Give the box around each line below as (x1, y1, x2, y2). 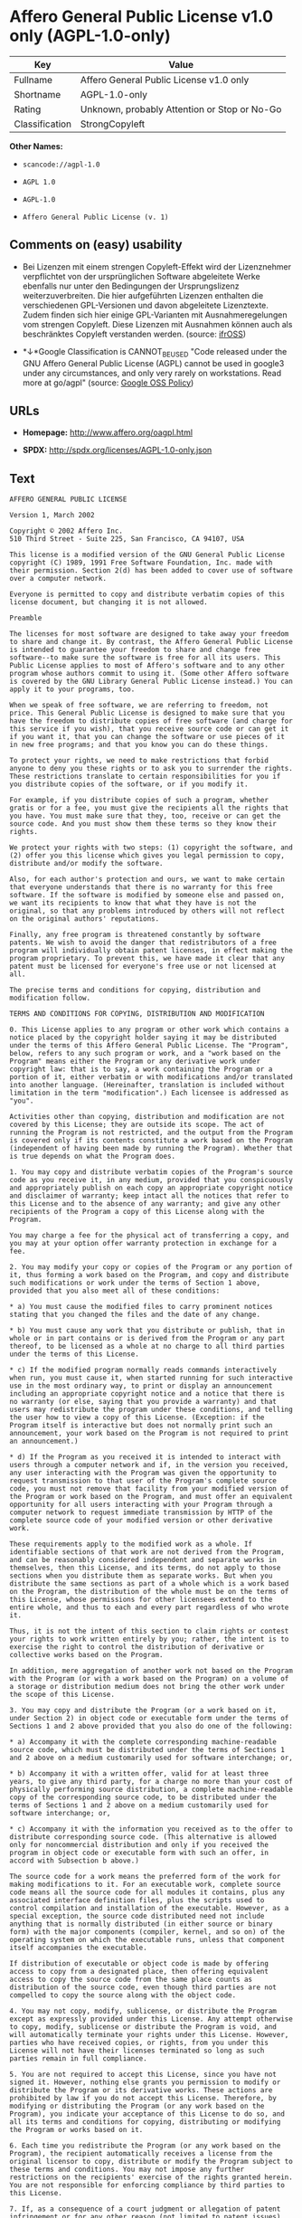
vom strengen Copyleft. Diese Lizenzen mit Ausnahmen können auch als (22, 318, 293, 329)
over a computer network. (9, 574, 107, 583)
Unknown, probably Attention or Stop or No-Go (80, 102, 282, 115)
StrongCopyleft (80, 118, 146, 130)
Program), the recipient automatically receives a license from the (9, 2149, 273, 2158)
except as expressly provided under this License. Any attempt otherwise (9, 2014, 294, 2024)
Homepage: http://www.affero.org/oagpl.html (22, 427, 193, 438)
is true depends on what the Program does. (9, 1152, 176, 1161)
